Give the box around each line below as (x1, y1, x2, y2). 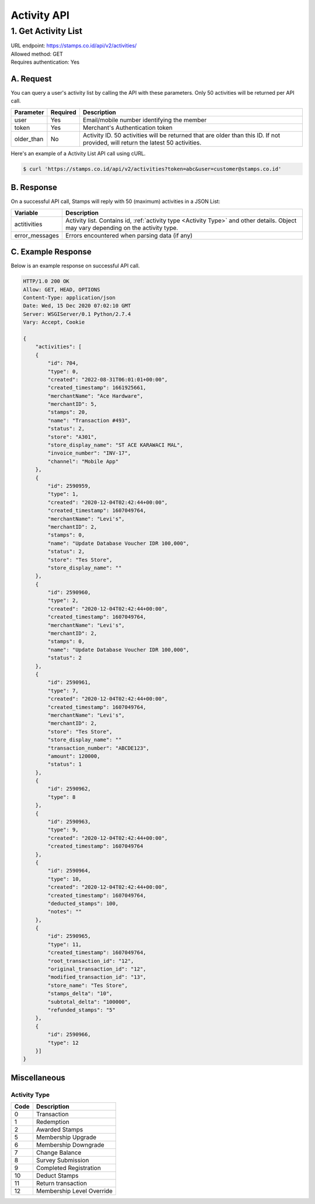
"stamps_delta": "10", (47, 990, 113, 997)
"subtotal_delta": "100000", (47, 998, 131, 1005)
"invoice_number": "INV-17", (47, 450, 131, 456)
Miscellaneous (10, 1072, 65, 1082)
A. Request (10, 74, 52, 84)
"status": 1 (47, 761, 82, 768)
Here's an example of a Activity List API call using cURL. (10, 150, 146, 157)
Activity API (10, 9, 70, 22)
